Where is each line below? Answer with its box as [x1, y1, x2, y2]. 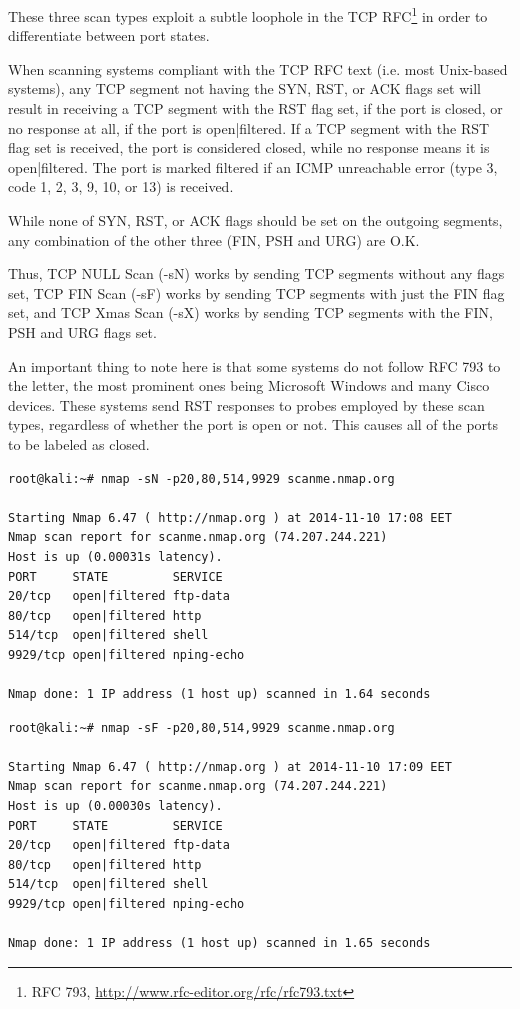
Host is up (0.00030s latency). [8, 799, 223, 814]
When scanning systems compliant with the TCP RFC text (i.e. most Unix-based [8, 58, 508, 79]
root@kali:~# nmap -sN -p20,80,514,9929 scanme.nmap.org [8, 471, 395, 486]
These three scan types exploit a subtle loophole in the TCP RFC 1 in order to [8, 3, 488, 26]
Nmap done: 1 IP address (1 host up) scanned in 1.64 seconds [8, 687, 431, 702]
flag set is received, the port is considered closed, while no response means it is [8, 137, 490, 158]
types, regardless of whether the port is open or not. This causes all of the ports [8, 414, 499, 435]
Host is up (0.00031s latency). [8, 549, 223, 564]
